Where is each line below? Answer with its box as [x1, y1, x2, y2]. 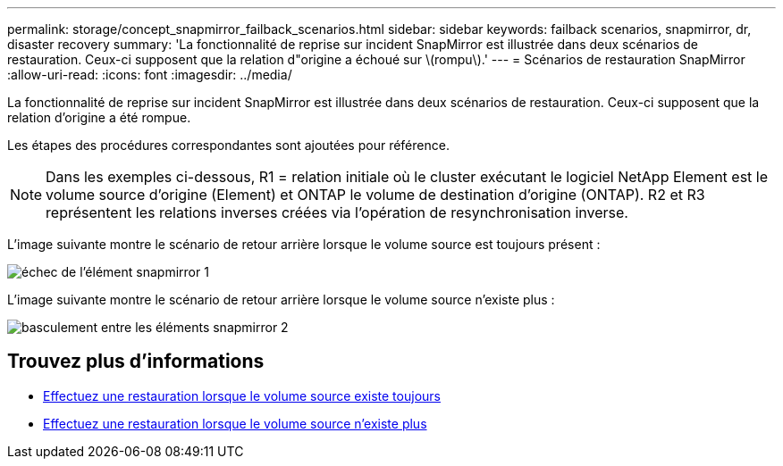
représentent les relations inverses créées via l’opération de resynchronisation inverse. [46, 204, 628, 221]
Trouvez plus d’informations [7, 350, 265, 373]
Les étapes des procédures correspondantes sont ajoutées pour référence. [7, 137, 450, 153]
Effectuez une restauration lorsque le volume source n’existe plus [43, 415, 427, 431]
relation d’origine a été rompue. [7, 110, 191, 125]
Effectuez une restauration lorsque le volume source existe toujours [43, 387, 441, 404]
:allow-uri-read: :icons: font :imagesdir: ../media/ [7, 67, 292, 82]
